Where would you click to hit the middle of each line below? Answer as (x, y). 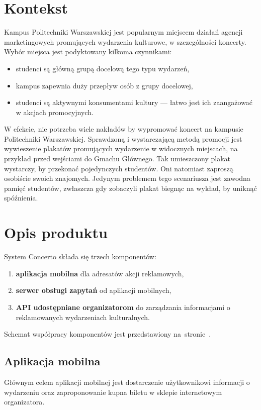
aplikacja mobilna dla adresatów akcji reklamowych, (100, 273)
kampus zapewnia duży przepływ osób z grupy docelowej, (104, 85)
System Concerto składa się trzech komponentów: (80, 257)
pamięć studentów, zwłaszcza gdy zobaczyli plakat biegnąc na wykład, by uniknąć (130, 188)
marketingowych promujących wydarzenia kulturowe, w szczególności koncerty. (125, 41)
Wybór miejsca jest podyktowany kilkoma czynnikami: (88, 52)
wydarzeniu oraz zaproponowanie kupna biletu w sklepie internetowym (113, 392)
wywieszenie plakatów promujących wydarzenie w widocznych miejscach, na (121, 148)
